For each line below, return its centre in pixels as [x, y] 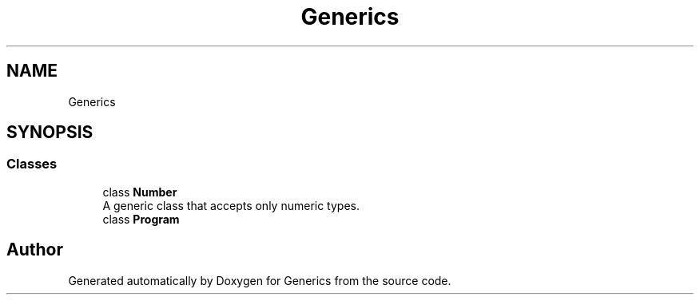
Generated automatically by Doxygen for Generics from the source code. [260, 280]
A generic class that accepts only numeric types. [231, 205]
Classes [32, 164]
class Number [140, 192]
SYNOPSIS [50, 133]
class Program [141, 219]
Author [35, 250]
